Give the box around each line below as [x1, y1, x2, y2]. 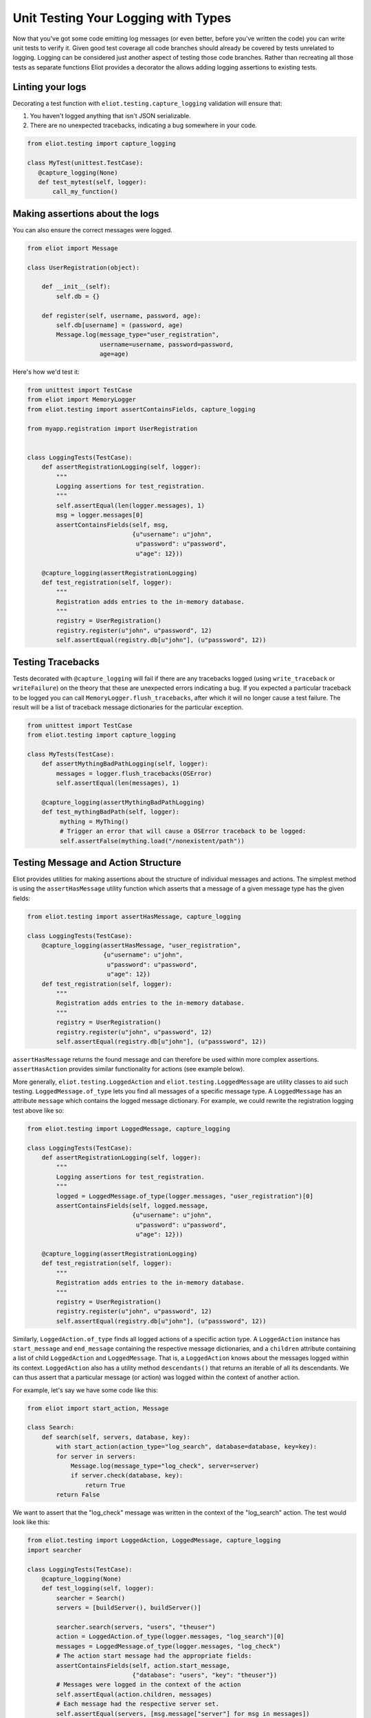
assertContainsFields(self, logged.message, [56, 1201, 209, 1209]
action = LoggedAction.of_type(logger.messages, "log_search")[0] [56, 1633, 285, 1640]
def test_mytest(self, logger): [38, 178, 147, 186]
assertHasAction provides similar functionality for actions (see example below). [12, 1065, 245, 1073]
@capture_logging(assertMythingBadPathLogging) [41, 799, 205, 807]
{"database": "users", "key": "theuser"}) [132, 1671, 278, 1679]
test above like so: [12, 1106, 65, 1115]
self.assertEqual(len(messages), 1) [56, 779, 180, 787]
